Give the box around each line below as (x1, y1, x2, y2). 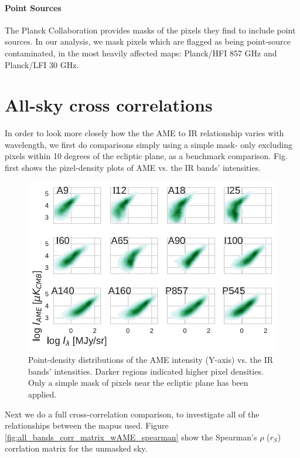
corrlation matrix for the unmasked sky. (5, 442, 148, 454)
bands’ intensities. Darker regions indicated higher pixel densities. (28, 365, 264, 377)
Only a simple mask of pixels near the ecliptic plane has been (28, 376, 248, 389)
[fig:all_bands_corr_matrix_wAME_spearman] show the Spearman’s (5, 430, 257, 443)
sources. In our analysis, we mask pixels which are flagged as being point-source (5, 35, 291, 48)
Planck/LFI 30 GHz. (5, 58, 79, 70)
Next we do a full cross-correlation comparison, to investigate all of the (5, 408, 260, 420)
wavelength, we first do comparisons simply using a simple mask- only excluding (5, 138, 292, 150)
